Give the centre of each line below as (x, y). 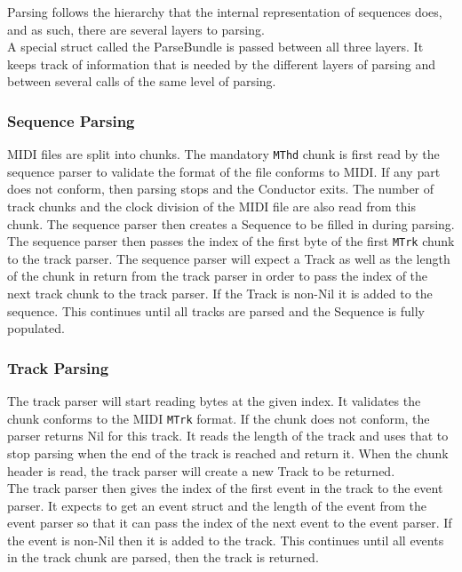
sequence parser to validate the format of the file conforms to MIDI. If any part (224, 171)
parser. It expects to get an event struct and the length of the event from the (217, 505)
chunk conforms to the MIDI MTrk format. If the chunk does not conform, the (219, 418)
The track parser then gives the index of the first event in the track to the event (225, 488)
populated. (36, 328)
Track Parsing (58, 367)
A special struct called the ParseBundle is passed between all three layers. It (215, 47)
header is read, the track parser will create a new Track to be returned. (201, 470)
